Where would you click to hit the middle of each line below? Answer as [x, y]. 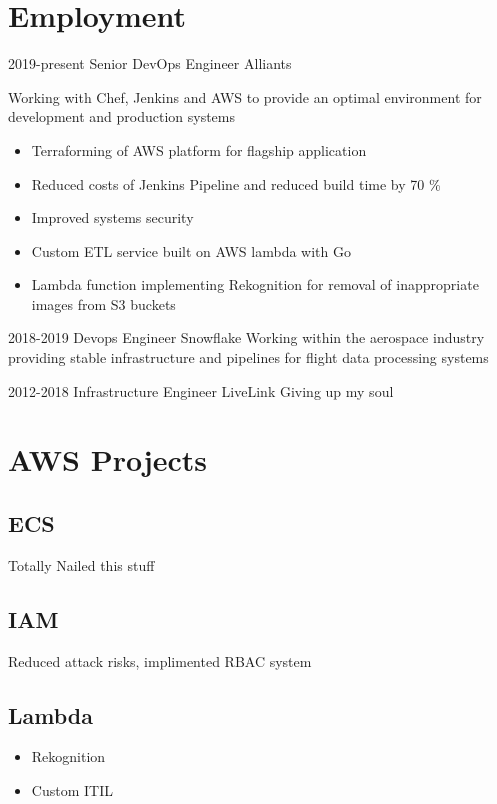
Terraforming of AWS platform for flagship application [199, 149]
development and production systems [121, 116]
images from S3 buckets [103, 303]
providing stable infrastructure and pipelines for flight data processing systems [248, 357]
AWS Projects [108, 459]
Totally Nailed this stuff [81, 564]
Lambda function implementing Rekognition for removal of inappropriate [255, 284]
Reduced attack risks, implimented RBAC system [160, 660]
